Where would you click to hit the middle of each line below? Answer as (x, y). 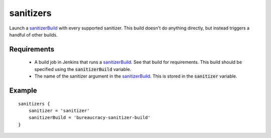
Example (23, 90)
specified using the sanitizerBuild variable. (83, 69)
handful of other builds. (33, 34)
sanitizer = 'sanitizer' (59, 110)
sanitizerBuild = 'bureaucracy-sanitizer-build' (89, 118)
